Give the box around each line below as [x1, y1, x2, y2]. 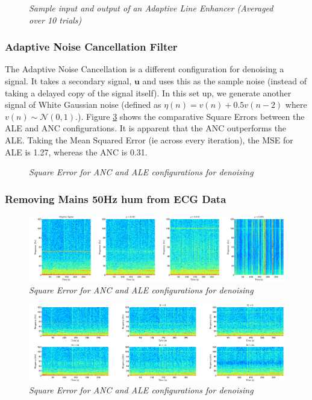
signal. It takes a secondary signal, [5, 75, 132, 87]
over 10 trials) [29, 13, 82, 26]
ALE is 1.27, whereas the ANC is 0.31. [5, 145, 148, 158]
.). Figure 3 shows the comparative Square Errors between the [75, 110, 305, 122]
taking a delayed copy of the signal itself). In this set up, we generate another [5, 86, 292, 99]
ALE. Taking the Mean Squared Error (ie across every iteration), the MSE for [5, 133, 293, 146]
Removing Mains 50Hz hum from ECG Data [5, 191, 226, 206]
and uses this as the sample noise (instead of [142, 75, 307, 87]
